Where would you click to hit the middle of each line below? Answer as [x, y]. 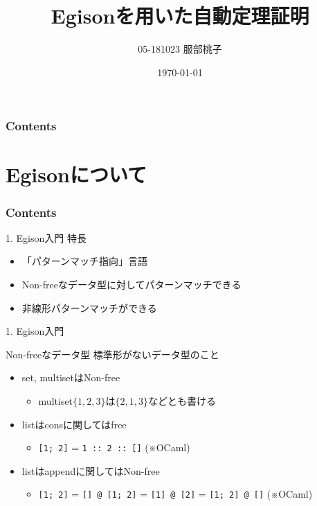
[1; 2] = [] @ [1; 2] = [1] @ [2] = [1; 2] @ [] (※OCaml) [175, 494]
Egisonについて [76, 174]
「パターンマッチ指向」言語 [85, 261]
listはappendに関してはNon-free [91, 470]
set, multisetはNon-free [71, 377]
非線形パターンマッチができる [89, 307]
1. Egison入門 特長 [46, 237]
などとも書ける [182, 400]
